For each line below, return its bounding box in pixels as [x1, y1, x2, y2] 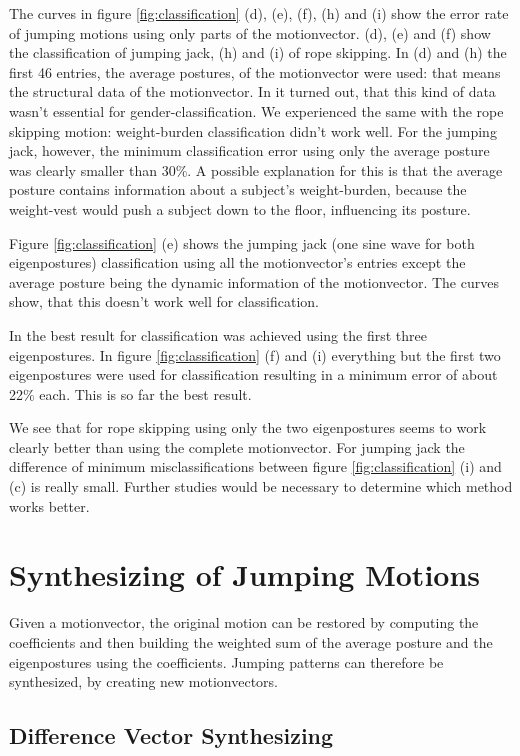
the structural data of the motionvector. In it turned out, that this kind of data [9, 81, 496, 102]
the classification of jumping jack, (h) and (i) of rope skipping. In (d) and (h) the [9, 42, 507, 63]
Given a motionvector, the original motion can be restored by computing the [9, 612, 479, 633]
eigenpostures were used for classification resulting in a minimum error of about [9, 364, 498, 385]
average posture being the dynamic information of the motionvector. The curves [9, 271, 499, 292]
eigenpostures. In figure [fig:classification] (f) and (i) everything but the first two [9, 344, 501, 365]
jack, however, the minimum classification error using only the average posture [9, 140, 490, 161]
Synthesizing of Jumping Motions [9, 554, 481, 595]
